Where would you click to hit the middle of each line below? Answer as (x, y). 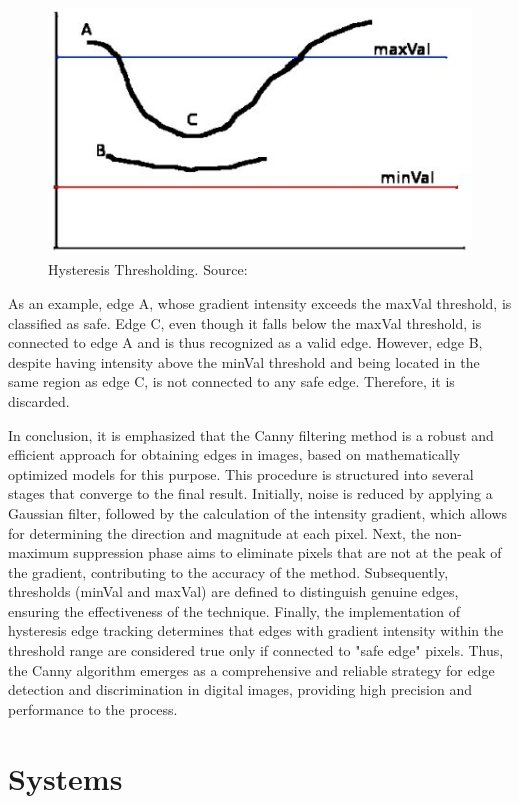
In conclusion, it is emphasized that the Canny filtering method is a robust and (251, 434)
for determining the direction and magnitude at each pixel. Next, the (219, 532)
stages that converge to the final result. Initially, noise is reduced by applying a (250, 493)
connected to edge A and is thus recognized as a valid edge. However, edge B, (245, 342)
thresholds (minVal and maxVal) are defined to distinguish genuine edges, (233, 591)
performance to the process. (93, 708)
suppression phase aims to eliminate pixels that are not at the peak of (287, 552)
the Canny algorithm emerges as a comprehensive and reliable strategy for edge (251, 669)
